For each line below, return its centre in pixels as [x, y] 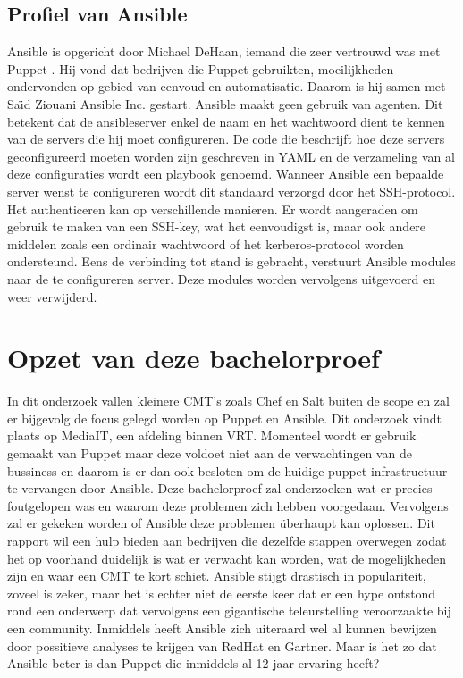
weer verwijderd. [52, 296]
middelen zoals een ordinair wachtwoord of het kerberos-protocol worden [206, 243]
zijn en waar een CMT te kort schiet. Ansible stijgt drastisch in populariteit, [217, 576]
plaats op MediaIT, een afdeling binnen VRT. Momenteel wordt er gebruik [212, 435]
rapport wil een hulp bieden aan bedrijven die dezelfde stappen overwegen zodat [227, 540]
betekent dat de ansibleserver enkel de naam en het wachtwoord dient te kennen [226, 121]
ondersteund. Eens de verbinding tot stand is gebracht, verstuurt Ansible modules [231, 261]
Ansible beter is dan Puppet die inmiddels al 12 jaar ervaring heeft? [194, 663]
